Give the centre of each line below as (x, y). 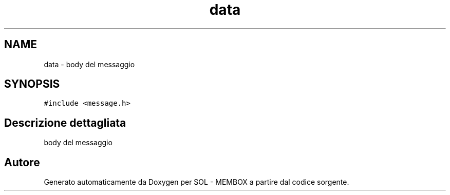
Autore (22, 162)
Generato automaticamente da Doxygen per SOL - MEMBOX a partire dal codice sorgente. (196, 182)
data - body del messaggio (89, 64)
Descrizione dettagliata (65, 123)
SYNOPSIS (32, 84)
